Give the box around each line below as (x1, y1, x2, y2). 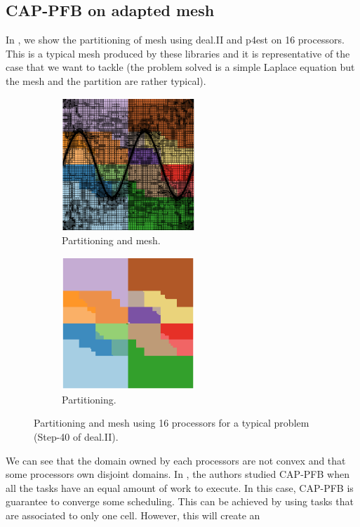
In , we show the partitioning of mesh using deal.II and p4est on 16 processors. (6, 32, 345, 47)
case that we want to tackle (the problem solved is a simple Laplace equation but (6, 60, 355, 74)
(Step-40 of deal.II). (34, 429, 119, 443)
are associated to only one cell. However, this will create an (6, 507, 260, 522)
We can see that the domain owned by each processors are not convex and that (6, 453, 346, 467)
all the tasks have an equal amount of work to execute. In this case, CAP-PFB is (6, 480, 354, 495)
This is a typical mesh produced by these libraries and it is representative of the (6, 46, 350, 60)
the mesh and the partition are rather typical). (6, 73, 206, 88)
